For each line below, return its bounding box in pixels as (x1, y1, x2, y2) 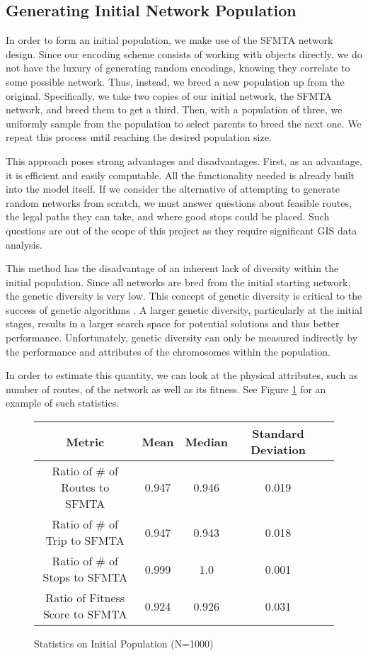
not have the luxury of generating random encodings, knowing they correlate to (6, 60, 350, 75)
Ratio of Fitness (45, 589, 125, 606)
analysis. (6, 237, 42, 251)
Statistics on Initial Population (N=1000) (34, 636, 214, 651)
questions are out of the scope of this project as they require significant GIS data (6, 222, 357, 237)
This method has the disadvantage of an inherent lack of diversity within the (6, 261, 339, 276)
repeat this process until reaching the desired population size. (6, 130, 272, 145)
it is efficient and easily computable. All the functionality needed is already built (6, 167, 355, 182)
